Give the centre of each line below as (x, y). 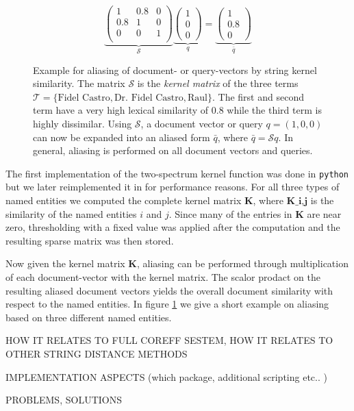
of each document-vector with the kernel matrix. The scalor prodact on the (163, 277)
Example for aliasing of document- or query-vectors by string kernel (175, 70)
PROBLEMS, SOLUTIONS (64, 400)
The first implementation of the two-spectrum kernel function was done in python (177, 173)
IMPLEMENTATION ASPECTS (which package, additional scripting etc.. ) (166, 376)
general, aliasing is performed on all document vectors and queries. (173, 150)
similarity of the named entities (71, 213)
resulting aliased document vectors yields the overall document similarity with (169, 290)
